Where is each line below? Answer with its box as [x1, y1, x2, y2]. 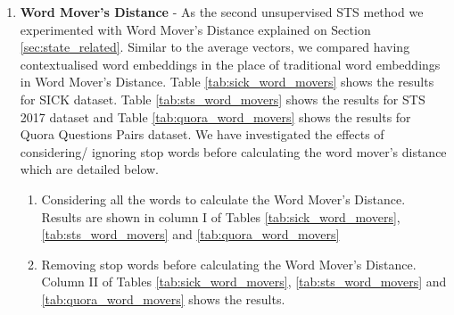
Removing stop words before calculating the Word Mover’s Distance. [41, 254, 417, 273]
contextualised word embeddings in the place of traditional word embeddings [20, 54, 441, 73]
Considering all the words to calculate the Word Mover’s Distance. [41, 189, 406, 208]
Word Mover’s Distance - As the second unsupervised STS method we [20, 3, 424, 21]
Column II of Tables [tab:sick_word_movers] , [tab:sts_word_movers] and [41, 272, 447, 291]
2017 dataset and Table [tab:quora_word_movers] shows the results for [20, 107, 411, 126]
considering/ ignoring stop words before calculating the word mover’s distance [20, 142, 447, 161]
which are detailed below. [20, 160, 160, 178]
